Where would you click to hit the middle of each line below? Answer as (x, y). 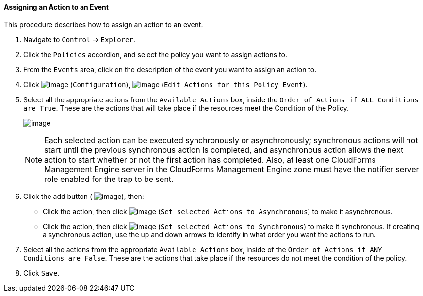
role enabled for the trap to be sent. (109, 179)
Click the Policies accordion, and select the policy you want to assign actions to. (155, 54)
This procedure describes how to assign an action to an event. (104, 24)
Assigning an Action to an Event (56, 7)
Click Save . (41, 273)
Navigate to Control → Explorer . (79, 39)
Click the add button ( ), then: (84, 196)
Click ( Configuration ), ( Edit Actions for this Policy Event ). (165, 84)
